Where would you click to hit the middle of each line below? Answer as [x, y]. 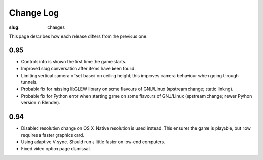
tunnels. [29, 82]
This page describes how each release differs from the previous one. [78, 36]
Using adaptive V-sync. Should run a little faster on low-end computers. [93, 142]
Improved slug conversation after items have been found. [78, 69]
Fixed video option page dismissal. [56, 149]
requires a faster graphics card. [53, 135]
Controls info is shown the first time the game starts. [74, 61]
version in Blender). [41, 103]
